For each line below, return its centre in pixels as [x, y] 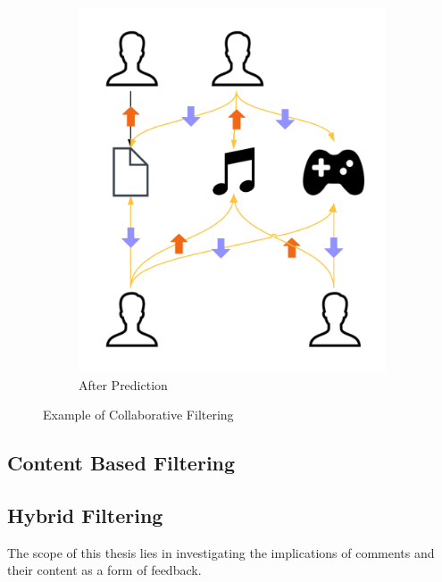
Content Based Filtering [121, 463]
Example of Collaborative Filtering [138, 415]
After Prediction [123, 384]
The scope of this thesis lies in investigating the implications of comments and [221, 552]
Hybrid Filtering [85, 515]
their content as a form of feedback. [104, 570]
